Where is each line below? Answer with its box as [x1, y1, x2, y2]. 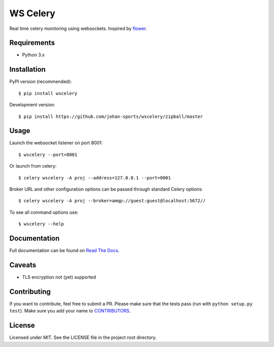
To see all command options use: [9, 209, 79, 215]
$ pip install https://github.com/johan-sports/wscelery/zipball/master [18, 113, 203, 119]
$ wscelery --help [18, 221, 64, 227]
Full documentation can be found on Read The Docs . [9, 247, 120, 254]
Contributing [9, 287, 51, 296]
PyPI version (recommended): [9, 79, 72, 85]
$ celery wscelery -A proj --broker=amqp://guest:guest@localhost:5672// [18, 198, 206, 204]
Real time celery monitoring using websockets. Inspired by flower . [9, 25, 147, 31]
